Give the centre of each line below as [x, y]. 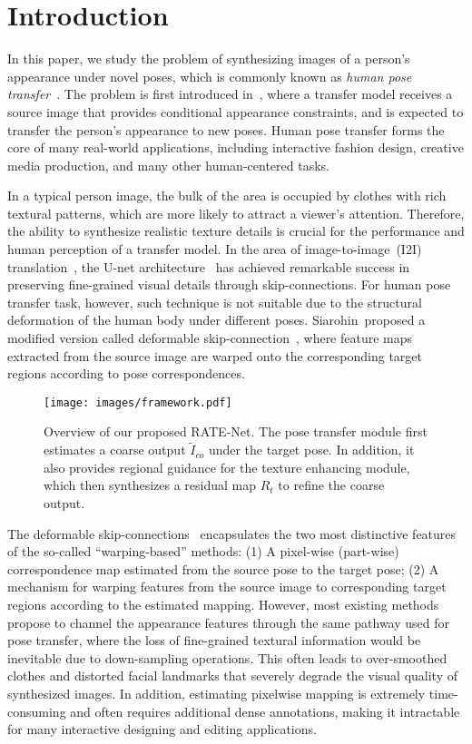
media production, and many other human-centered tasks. [168, 165]
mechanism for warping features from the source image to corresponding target [227, 587]
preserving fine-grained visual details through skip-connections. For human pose [229, 284]
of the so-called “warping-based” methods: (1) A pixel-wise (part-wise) [203, 551]
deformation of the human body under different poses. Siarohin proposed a [216, 320]
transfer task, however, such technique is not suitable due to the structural [215, 302]
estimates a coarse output [115, 450]
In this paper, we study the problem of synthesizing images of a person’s [209, 59]
